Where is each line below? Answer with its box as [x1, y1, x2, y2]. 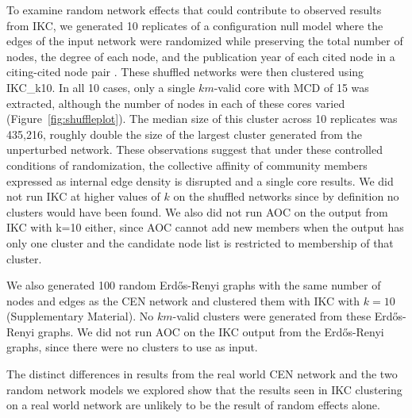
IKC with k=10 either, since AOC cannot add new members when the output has [6, 219, 404, 236]
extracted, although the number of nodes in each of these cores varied [6, 94, 345, 111]
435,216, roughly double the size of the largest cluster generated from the [6, 125, 363, 142]
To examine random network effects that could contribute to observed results [6, 2, 382, 17]
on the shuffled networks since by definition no [173, 188, 399, 205]
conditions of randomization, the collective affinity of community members [6, 156, 368, 173]
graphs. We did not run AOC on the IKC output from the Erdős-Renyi [37, 323, 384, 339]
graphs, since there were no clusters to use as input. [6, 339, 258, 355]
